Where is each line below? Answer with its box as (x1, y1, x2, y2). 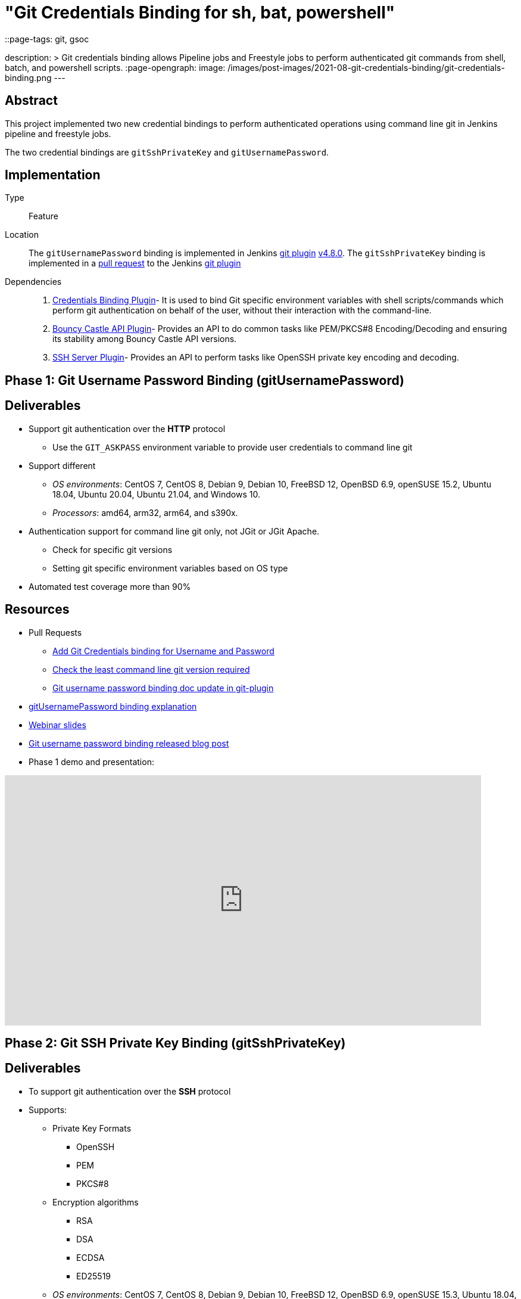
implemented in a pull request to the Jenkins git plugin (29, 258, 241, 269)
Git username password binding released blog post (29, 738, 229, 748)
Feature (29, 211, 58, 222)
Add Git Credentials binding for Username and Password (52, 645, 274, 656)
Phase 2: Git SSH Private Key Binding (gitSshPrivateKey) (5, 1035, 346, 1051)
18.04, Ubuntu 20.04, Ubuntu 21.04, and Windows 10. (52, 489, 260, 499)
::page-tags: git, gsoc (5, 33, 89, 44)
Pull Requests (29, 627, 82, 638)
